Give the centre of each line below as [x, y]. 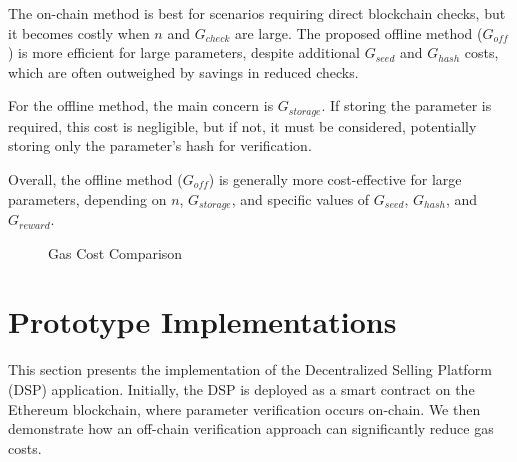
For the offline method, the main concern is [141, 105]
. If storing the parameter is [406, 105]
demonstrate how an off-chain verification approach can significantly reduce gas [251, 428]
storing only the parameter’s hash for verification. [160, 145]
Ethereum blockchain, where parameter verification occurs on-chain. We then [244, 408]
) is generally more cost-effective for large [335, 179]
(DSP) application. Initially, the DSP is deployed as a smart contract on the [241, 388]
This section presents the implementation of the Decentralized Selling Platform [250, 369]
